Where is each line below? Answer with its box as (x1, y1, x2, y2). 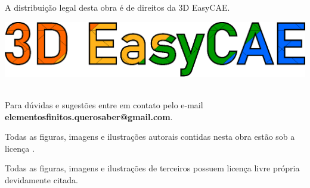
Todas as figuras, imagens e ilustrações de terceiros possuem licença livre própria (5, 162, 300, 174)
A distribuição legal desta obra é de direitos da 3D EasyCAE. (5, 1, 230, 13)
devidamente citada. (5, 173, 78, 186)
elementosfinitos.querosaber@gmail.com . (5, 110, 173, 123)
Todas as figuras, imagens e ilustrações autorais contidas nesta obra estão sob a (5, 130, 295, 143)
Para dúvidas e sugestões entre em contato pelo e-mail (5, 98, 203, 111)
